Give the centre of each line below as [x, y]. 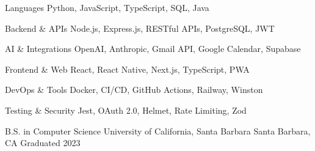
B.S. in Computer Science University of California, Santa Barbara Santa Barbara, [158, 131]
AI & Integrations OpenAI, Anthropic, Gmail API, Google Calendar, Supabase [153, 49]
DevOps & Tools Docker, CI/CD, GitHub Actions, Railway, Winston [134, 90]
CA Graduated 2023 [43, 143]
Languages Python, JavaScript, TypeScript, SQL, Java [107, 7]
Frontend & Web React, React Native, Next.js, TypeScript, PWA [127, 69]
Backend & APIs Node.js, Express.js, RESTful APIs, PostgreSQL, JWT [140, 28]
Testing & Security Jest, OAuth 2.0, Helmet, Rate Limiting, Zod [126, 110]
